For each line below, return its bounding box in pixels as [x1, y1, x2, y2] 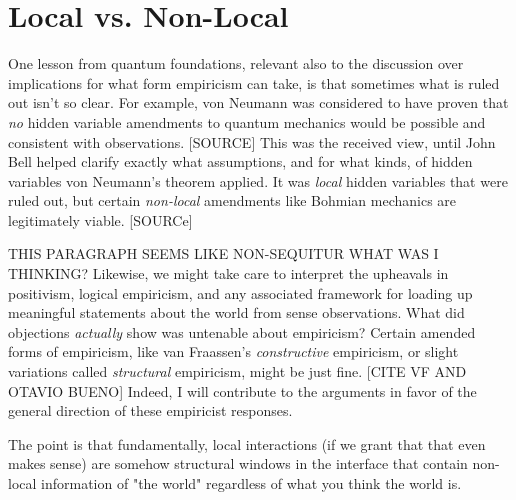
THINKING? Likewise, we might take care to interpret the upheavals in [8, 263, 449, 284]
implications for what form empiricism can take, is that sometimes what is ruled [8, 72, 500, 93]
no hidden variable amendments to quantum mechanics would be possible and [8, 111, 486, 132]
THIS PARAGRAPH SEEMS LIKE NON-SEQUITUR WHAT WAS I [8, 243, 439, 264]
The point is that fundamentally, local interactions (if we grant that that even [8, 433, 486, 454]
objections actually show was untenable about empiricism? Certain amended [8, 321, 476, 342]
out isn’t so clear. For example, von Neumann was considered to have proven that [8, 92, 509, 113]
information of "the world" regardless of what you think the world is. [41, 473, 462, 493]
